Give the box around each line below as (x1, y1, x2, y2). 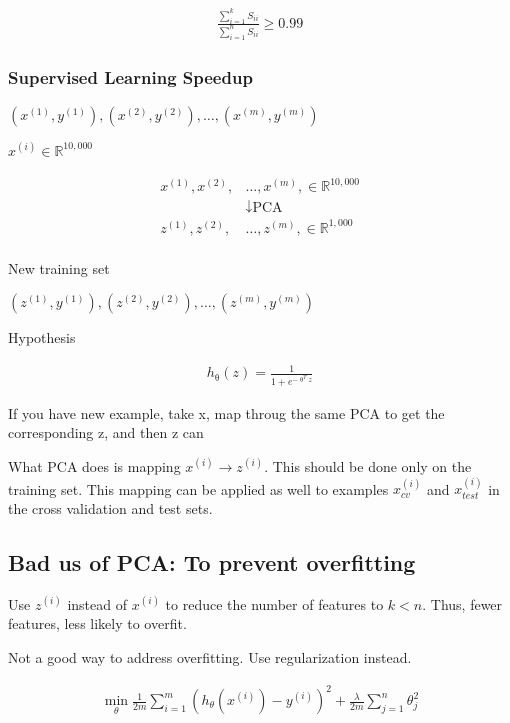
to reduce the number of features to (165, 593, 384, 614)
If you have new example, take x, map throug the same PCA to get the (8, 402, 445, 423)
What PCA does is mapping (8, 455, 181, 476)
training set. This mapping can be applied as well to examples (8, 478, 389, 499)
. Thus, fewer (422, 593, 503, 614)
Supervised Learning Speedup (8, 64, 253, 89)
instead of (67, 593, 127, 614)
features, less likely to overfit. (8, 613, 187, 634)
